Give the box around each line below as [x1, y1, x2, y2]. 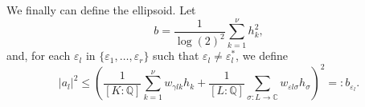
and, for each [6, 47, 71, 64]
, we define [236, 47, 289, 64]
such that [153, 47, 199, 64]
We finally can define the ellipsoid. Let [6, 2, 196, 18]
